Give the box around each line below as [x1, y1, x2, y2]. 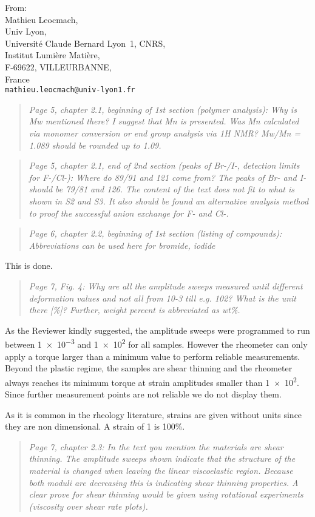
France [5, 72, 30, 85]
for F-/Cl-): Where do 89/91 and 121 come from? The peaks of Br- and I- [29, 171, 307, 183]
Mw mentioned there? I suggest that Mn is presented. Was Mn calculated [29, 115, 299, 127]
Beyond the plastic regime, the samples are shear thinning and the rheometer [5, 362, 293, 374]
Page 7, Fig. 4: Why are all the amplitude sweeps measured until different [29, 279, 303, 292]
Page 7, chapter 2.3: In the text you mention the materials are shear [29, 440, 283, 453]
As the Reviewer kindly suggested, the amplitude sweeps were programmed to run [5, 323, 310, 336]
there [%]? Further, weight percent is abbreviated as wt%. [29, 303, 240, 316]
